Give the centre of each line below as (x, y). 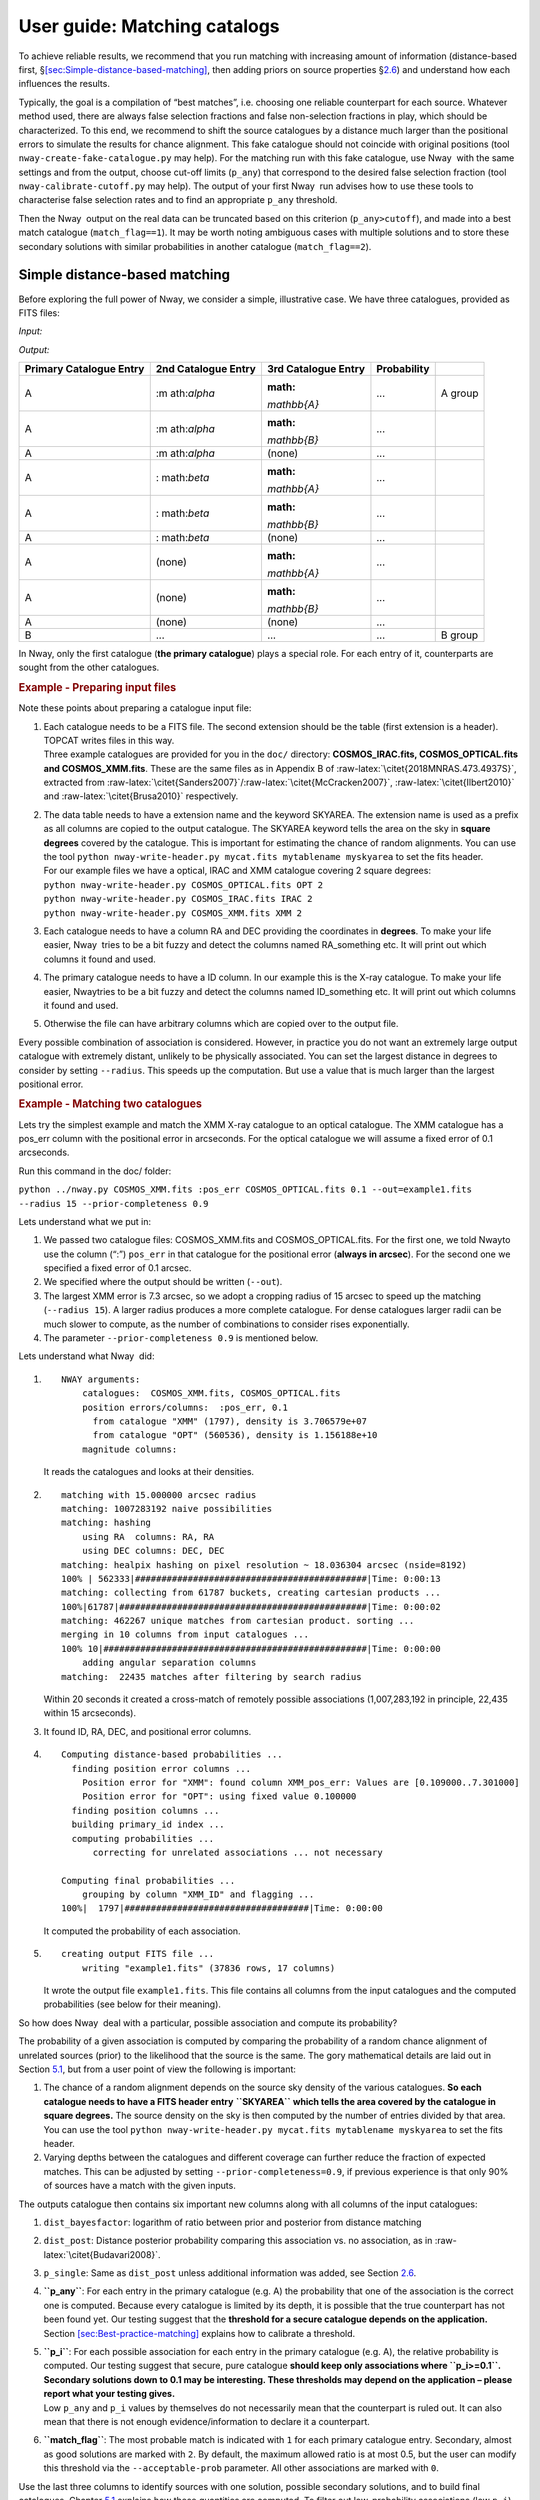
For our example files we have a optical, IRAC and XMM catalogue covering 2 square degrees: (237, 871)
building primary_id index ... (148, 1824)
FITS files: (39, 312)
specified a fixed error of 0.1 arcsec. (117, 1268)
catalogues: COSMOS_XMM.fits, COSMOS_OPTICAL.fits (211, 1393)
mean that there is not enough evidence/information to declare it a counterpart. (206, 2421)
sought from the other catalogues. (89, 667)
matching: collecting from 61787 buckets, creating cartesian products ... (251, 1593)
